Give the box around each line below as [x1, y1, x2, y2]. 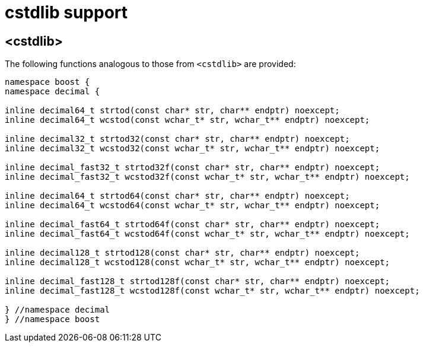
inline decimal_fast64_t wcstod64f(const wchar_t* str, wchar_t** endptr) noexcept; [5, 229, 410, 239]
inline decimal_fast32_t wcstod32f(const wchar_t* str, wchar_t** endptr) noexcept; [5, 172, 410, 182]
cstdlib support [5, 2, 128, 23]
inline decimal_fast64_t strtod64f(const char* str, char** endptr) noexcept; [5, 219, 380, 230]
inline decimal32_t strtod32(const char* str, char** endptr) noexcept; [5, 134, 350, 144]
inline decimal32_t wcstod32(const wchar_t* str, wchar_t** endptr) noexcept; [5, 144, 380, 154]
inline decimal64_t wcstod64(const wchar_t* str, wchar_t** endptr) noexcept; [5, 200, 380, 211]
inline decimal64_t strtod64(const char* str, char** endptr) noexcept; [5, 191, 350, 201]
